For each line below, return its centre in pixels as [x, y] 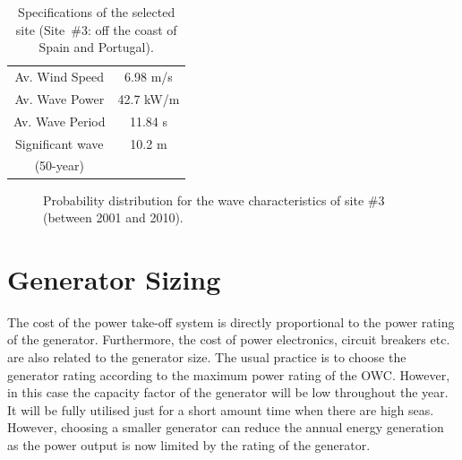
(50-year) [59, 165]
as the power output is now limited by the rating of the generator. [189, 444]
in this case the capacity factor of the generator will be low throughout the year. [228, 392]
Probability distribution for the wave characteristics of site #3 [214, 200]
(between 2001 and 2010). [113, 217]
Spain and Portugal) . [96, 47]
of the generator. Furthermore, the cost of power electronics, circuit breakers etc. [229, 339]
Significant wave [60, 143]
